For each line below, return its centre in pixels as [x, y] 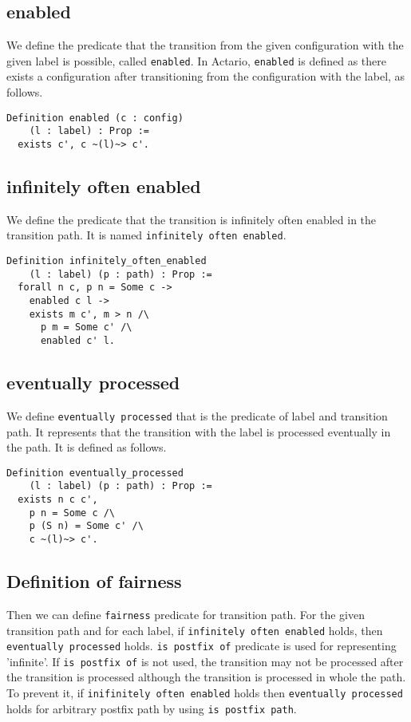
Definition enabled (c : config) [95, 118]
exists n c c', [58, 500]
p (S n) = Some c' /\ [86, 526]
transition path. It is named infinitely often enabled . [146, 235]
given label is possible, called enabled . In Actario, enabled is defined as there [196, 60]
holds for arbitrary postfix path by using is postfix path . [152, 708]
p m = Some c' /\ [86, 327]
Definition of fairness [94, 581]
